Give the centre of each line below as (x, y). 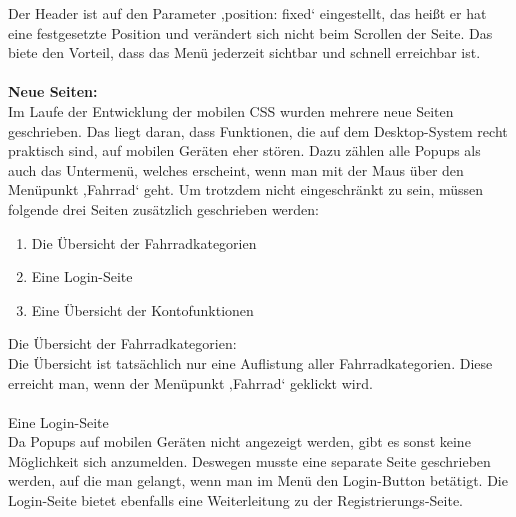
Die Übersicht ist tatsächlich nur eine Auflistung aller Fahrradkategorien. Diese (250, 362)
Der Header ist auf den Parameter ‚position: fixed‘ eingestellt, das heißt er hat (247, 13)
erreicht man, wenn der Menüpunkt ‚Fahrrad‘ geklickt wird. (190, 382)
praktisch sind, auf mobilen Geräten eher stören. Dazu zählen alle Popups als (244, 150)
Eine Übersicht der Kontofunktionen (142, 309)
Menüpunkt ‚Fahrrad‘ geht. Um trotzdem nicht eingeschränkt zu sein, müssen (246, 189)
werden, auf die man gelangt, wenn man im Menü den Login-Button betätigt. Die (258, 480)
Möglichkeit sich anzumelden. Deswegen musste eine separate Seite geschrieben (249, 460)
